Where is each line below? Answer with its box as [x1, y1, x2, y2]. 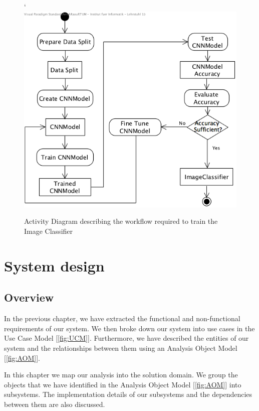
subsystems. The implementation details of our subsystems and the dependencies [4, 389, 252, 399]
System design [4, 255, 105, 276]
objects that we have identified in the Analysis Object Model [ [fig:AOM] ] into [4, 379, 241, 389]
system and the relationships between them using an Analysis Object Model [4, 342, 237, 353]
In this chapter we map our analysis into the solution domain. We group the [4, 369, 238, 380]
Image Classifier [24, 226, 73, 236]
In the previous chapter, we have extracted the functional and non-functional [4, 313, 240, 324]
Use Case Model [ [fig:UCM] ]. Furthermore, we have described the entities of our [4, 333, 249, 343]
